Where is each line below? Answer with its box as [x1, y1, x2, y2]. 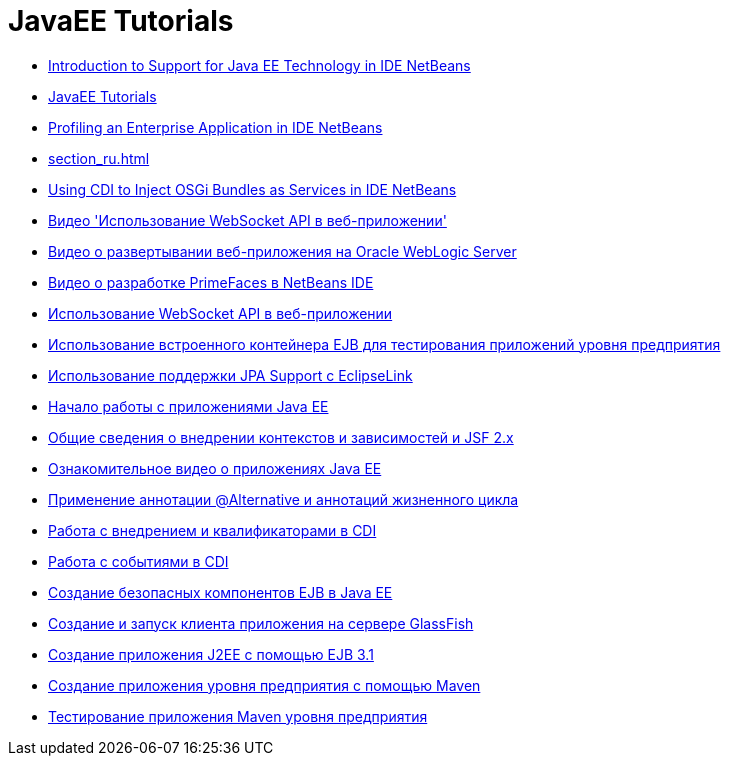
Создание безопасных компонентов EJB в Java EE [48, 583, 393, 601]
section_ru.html [48, 149, 150, 167]
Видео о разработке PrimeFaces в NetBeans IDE [48, 273, 374, 291]
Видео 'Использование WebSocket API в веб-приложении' [48, 211, 447, 229]
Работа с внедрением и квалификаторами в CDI [48, 521, 377, 539]
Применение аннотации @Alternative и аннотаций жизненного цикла [48, 490, 519, 508]
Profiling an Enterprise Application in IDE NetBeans [48, 118, 383, 136]
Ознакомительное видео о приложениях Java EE [48, 459, 382, 477]
